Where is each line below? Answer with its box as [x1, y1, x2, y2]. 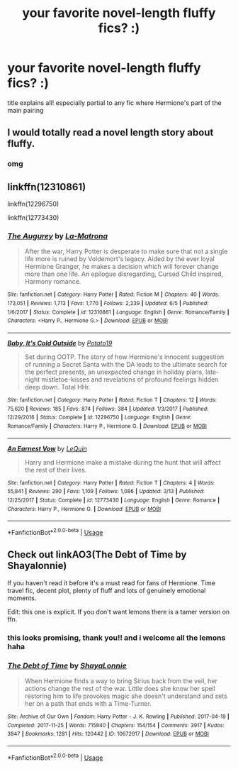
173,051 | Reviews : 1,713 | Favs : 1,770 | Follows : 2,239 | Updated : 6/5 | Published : [7, 300, 209, 307]
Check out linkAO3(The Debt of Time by [7, 548, 187, 561]
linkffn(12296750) [7, 200, 59, 209]
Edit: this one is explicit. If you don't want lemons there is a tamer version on [7, 607, 230, 616]
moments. [7, 594, 37, 602]
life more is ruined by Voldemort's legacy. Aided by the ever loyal [24, 255, 215, 263]
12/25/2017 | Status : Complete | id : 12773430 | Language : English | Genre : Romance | [7, 497, 220, 504]
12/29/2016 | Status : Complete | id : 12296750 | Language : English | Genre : [7, 414, 193, 421]
